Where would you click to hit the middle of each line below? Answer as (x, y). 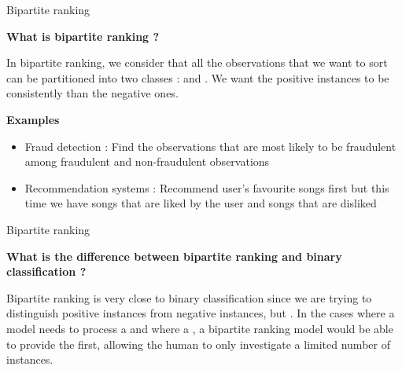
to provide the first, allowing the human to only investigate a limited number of (198, 344)
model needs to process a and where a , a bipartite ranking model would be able (200, 328)
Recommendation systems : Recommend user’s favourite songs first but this (207, 187)
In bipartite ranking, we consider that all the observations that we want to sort (197, 62)
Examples (33, 119)
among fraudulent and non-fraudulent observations (147, 161)
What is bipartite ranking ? (83, 36)
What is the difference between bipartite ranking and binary (174, 256)
